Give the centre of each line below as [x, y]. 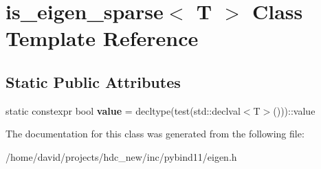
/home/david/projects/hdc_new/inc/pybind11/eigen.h [121, 156]
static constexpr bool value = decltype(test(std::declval [123, 110]
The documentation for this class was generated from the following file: [155, 134]
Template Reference [102, 38]
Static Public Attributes [93, 81]
